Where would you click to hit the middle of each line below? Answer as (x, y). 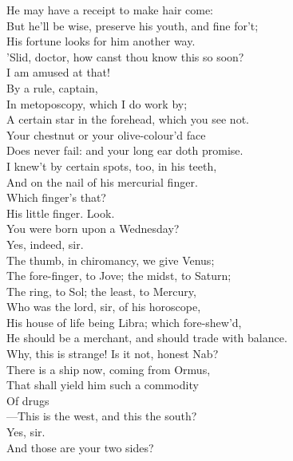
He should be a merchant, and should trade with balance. (147, 338)
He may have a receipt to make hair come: (110, 10)
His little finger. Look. (61, 213)
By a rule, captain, (52, 87)
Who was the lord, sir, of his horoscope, (104, 307)
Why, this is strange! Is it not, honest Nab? (113, 354)
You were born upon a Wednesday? (93, 229)
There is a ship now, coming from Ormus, (109, 369)
